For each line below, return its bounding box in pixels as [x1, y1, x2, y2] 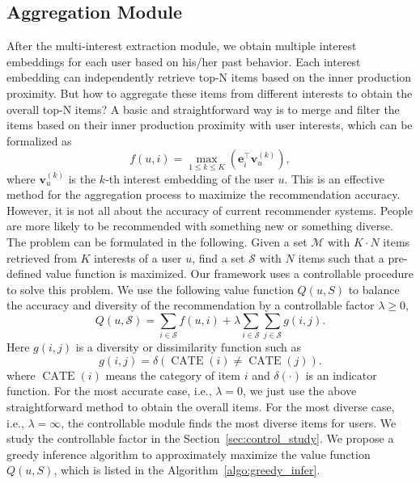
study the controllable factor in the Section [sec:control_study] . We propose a [6, 430, 394, 447]
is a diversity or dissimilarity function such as [75, 339, 302, 356]
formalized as [6, 132, 72, 149]
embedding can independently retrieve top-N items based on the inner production [6, 69, 412, 86]
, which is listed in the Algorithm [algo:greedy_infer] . [53, 461, 320, 478]
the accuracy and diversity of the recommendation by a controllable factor [6, 297, 375, 314]
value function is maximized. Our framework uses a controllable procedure [45, 265, 414, 282]
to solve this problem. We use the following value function [6, 280, 294, 297]
